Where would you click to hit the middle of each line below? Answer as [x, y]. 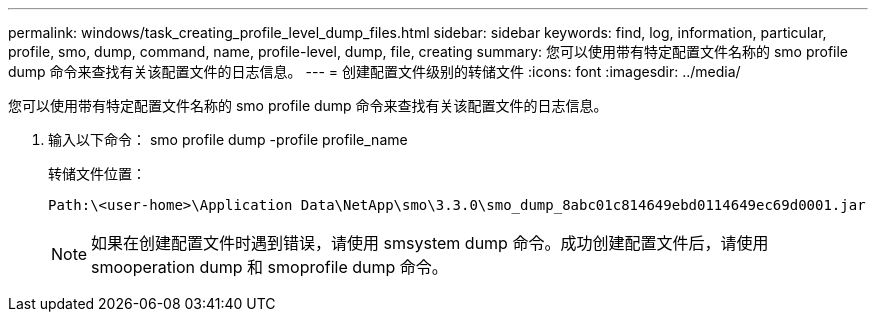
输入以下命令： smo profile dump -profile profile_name [228, 139]
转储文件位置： [97, 173]
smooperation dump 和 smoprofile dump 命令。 [269, 267]
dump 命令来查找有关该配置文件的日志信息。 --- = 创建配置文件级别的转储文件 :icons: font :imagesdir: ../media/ [374, 71]
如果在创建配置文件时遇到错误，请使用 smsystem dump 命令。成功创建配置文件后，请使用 [430, 243]
